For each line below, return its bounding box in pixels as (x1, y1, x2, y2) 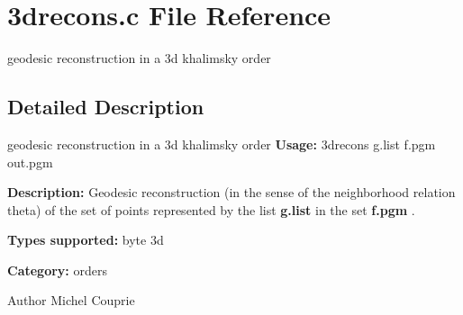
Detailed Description (7, 93, 204, 121)
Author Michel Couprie (7, 291, 135, 310)
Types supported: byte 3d (7, 230, 164, 249)
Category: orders (7, 260, 107, 279)
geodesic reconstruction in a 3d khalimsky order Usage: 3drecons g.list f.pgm (7, 134, 436, 153)
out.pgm (7, 152, 53, 171)
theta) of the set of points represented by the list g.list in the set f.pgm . (7, 200, 415, 219)
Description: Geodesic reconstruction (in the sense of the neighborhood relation (7, 183, 456, 202)
